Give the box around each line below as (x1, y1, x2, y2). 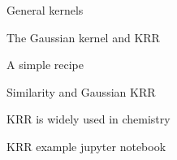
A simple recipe (6, 56, 84, 73)
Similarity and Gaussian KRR (6, 83, 156, 100)
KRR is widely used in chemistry (6, 110, 171, 128)
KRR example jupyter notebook (6, 137, 166, 154)
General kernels (6, 2, 84, 18)
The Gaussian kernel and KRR (6, 28, 160, 45)
